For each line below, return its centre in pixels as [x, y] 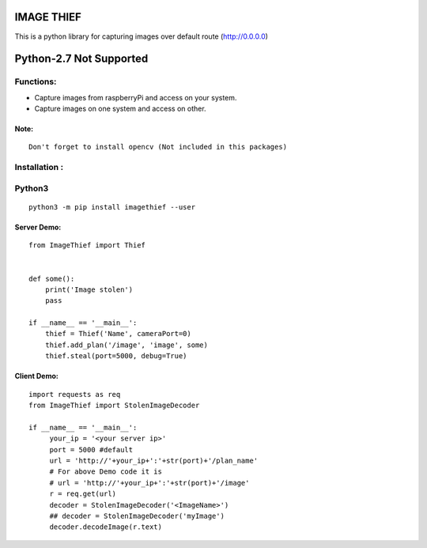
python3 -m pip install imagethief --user [112, 207]
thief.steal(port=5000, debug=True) [116, 356]
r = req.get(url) [83, 494]
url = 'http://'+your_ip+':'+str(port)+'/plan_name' [154, 461]
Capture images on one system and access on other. [120, 109]
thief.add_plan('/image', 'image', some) [127, 345]
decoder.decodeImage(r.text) [106, 527]
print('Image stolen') [89, 289]
